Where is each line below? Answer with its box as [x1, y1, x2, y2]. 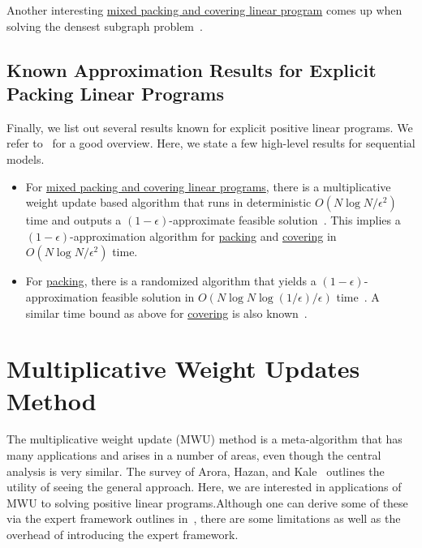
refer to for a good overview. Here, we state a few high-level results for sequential [6, 135, 416, 152]
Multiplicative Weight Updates [6, 352, 360, 385]
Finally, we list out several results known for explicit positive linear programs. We [6, 118, 413, 135]
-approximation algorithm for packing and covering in [70, 227, 337, 244]
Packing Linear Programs [6, 80, 225, 105]
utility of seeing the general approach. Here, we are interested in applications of [6, 478, 402, 495]
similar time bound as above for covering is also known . [25, 304, 308, 321]
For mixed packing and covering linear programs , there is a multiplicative [25, 178, 391, 195]
